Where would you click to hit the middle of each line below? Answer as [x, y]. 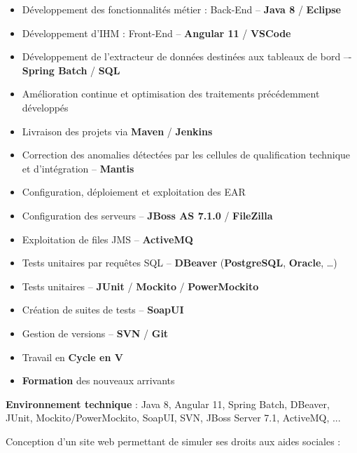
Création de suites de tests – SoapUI [103, 310]
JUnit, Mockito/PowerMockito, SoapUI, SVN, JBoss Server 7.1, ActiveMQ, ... [173, 418]
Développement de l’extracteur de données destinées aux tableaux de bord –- [187, 56]
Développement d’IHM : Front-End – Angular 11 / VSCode [156, 33]
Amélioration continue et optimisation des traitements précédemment [171, 94]
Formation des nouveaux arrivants [98, 380]
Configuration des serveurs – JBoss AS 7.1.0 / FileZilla [147, 215]
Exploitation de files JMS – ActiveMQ [107, 239]
